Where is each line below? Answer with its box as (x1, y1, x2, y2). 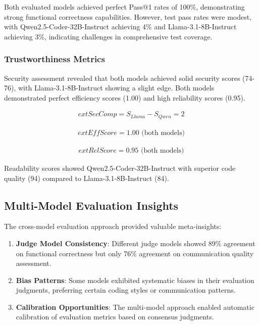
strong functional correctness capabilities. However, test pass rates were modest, (4, 11, 252, 22)
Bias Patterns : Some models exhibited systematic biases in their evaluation (16, 274, 254, 285)
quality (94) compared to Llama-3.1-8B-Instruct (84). (4, 172, 169, 183)
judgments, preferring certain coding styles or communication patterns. (16, 285, 236, 295)
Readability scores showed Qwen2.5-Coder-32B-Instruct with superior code (4, 162, 236, 173)
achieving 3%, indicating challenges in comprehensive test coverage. (4, 31, 213, 41)
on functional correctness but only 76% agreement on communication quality (16, 248, 254, 258)
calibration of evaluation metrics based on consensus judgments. (16, 311, 214, 322)
